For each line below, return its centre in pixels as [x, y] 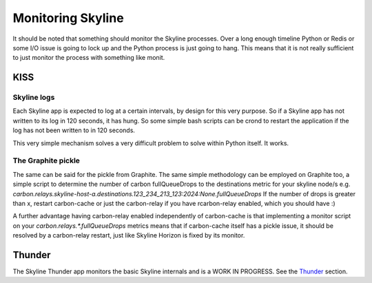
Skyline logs [34, 98]
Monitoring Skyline [68, 18]
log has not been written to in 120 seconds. [74, 130]
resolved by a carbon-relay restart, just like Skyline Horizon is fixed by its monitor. [129, 235]
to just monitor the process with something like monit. [89, 58]
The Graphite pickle [46, 160]
